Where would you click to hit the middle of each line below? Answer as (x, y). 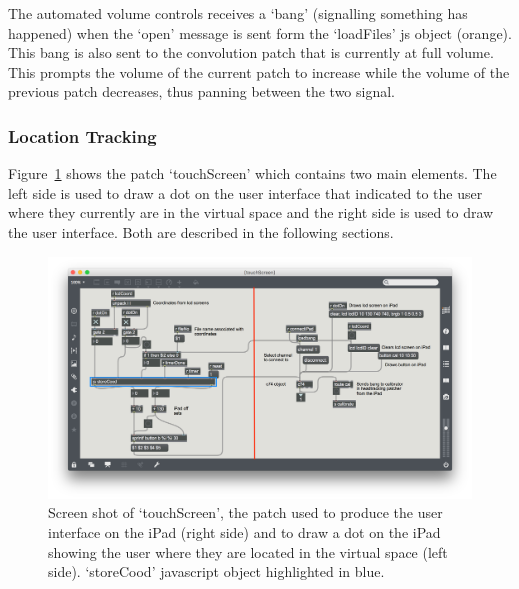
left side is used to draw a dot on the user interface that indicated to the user (245, 192)
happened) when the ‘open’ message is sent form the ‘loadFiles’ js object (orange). (260, 32)
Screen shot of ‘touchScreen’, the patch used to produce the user (245, 512)
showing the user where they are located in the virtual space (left (248, 551)
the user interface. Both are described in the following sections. (201, 231)
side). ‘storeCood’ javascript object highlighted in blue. (216, 571)
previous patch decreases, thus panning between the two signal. (202, 91)
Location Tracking (82, 135)
